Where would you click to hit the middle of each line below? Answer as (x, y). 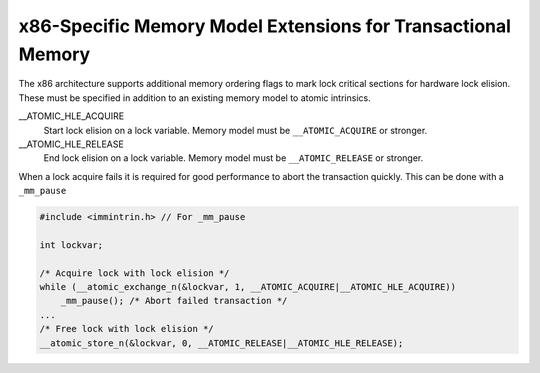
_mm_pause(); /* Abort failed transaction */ (174, 301)
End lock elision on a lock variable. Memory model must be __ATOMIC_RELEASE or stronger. (233, 158)
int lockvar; (71, 244)
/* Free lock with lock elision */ (126, 329)
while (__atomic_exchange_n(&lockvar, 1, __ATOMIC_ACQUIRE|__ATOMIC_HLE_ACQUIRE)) (248, 287)
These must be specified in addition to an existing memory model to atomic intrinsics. (194, 97)
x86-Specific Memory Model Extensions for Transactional (265, 26)
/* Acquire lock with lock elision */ (134, 273)
